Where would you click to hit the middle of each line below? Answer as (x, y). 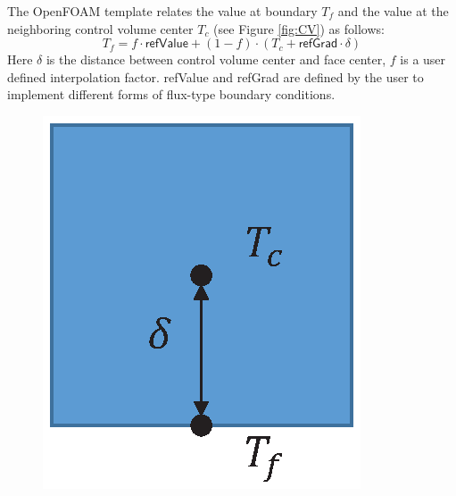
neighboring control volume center (100, 28)
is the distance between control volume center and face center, (216, 59)
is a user (423, 59)
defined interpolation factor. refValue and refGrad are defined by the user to (216, 76)
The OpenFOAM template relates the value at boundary (162, 11)
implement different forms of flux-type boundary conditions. (171, 94)
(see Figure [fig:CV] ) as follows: (299, 28)
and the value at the (393, 11)
